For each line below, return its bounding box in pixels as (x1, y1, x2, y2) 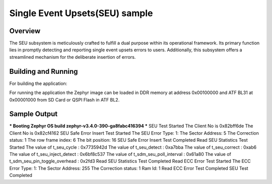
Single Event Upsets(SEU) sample (9, 8, 153, 19)
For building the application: (9, 80, 67, 86)
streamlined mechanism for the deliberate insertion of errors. (9, 54, 136, 60)
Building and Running (9, 67, 78, 75)
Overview (9, 27, 41, 35)
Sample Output (9, 110, 58, 118)
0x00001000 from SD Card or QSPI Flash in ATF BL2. (9, 97, 120, 103)
